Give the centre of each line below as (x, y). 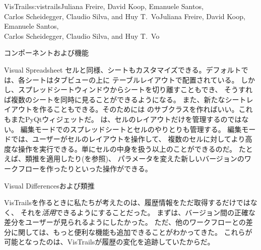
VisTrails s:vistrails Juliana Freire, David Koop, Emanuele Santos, (104, 6)
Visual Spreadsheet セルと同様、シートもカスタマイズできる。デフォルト (123, 69)
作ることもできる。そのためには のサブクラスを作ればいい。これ (146, 109)
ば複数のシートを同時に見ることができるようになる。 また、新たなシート (125, 99)
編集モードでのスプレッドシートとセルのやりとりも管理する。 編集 (131, 129)
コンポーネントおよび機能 (46, 53)
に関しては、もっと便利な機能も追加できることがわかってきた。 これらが (132, 232)
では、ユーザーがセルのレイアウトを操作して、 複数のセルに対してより (128, 139)
